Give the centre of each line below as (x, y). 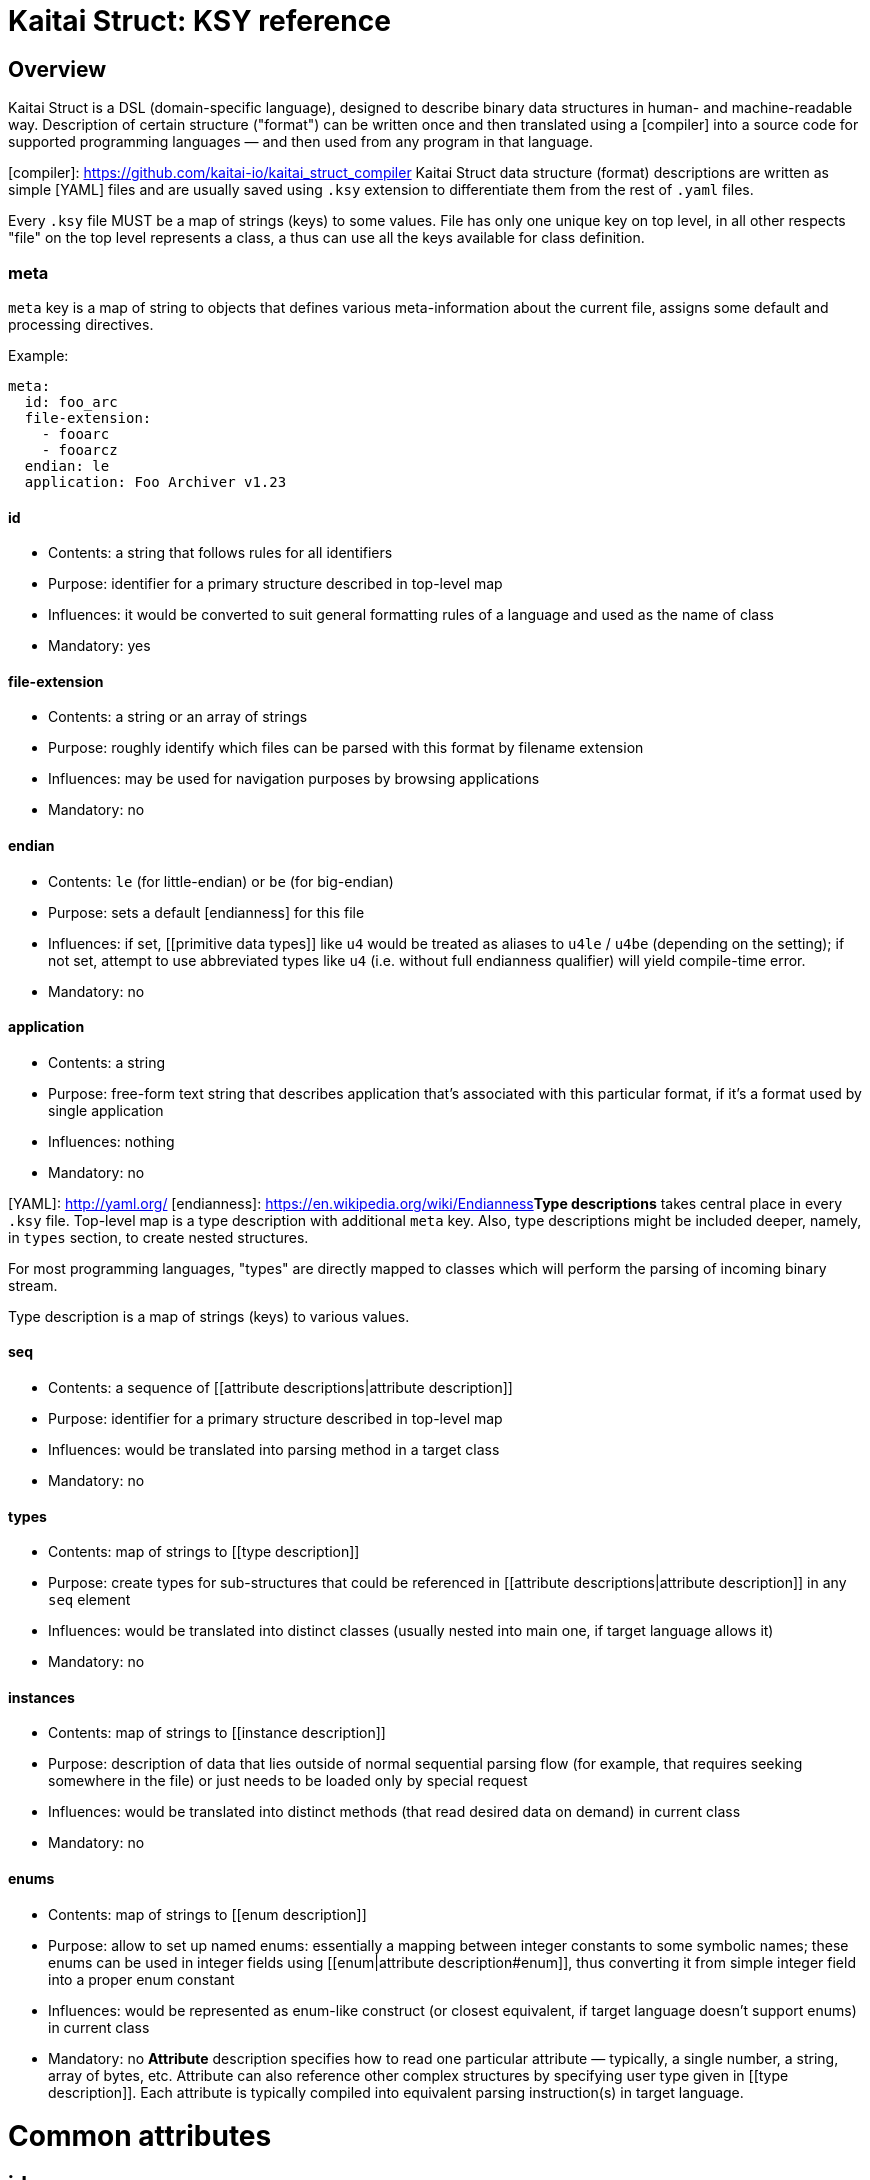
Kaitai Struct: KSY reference (199, 21)
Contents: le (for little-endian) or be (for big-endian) (221, 881)
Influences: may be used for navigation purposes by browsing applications (294, 779)
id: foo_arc (71, 401)
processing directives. (81, 324)
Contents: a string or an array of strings (178, 717)
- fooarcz (79, 449)
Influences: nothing (111, 1141)
